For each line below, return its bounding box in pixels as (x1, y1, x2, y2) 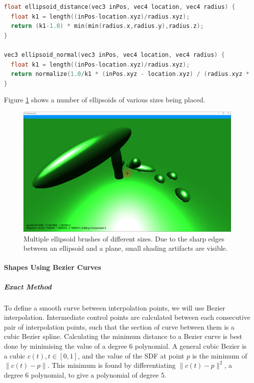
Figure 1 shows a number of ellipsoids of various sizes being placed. (4, 95, 206, 105)
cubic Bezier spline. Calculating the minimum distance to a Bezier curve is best (4, 331, 242, 341)
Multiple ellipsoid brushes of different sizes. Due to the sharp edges (23, 233, 225, 243)
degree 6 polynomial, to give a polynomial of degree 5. (4, 369, 166, 380)
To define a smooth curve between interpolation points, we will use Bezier (4, 302, 226, 312)
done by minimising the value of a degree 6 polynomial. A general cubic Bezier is (4, 340, 247, 351)
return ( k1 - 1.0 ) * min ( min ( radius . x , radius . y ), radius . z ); (11, 23, 204, 30)
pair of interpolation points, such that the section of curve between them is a (4, 321, 234, 332)
